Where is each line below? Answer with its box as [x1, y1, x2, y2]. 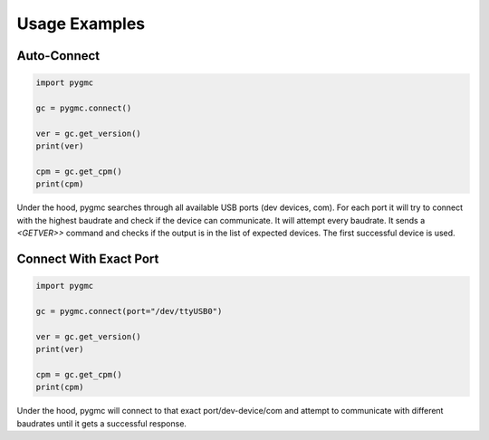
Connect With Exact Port [16, 251, 159, 266]
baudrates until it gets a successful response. [16, 417, 187, 429]
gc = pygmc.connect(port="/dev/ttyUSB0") [35, 306, 223, 316]
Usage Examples [16, 14, 146, 33]
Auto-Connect [16, 48, 101, 63]
